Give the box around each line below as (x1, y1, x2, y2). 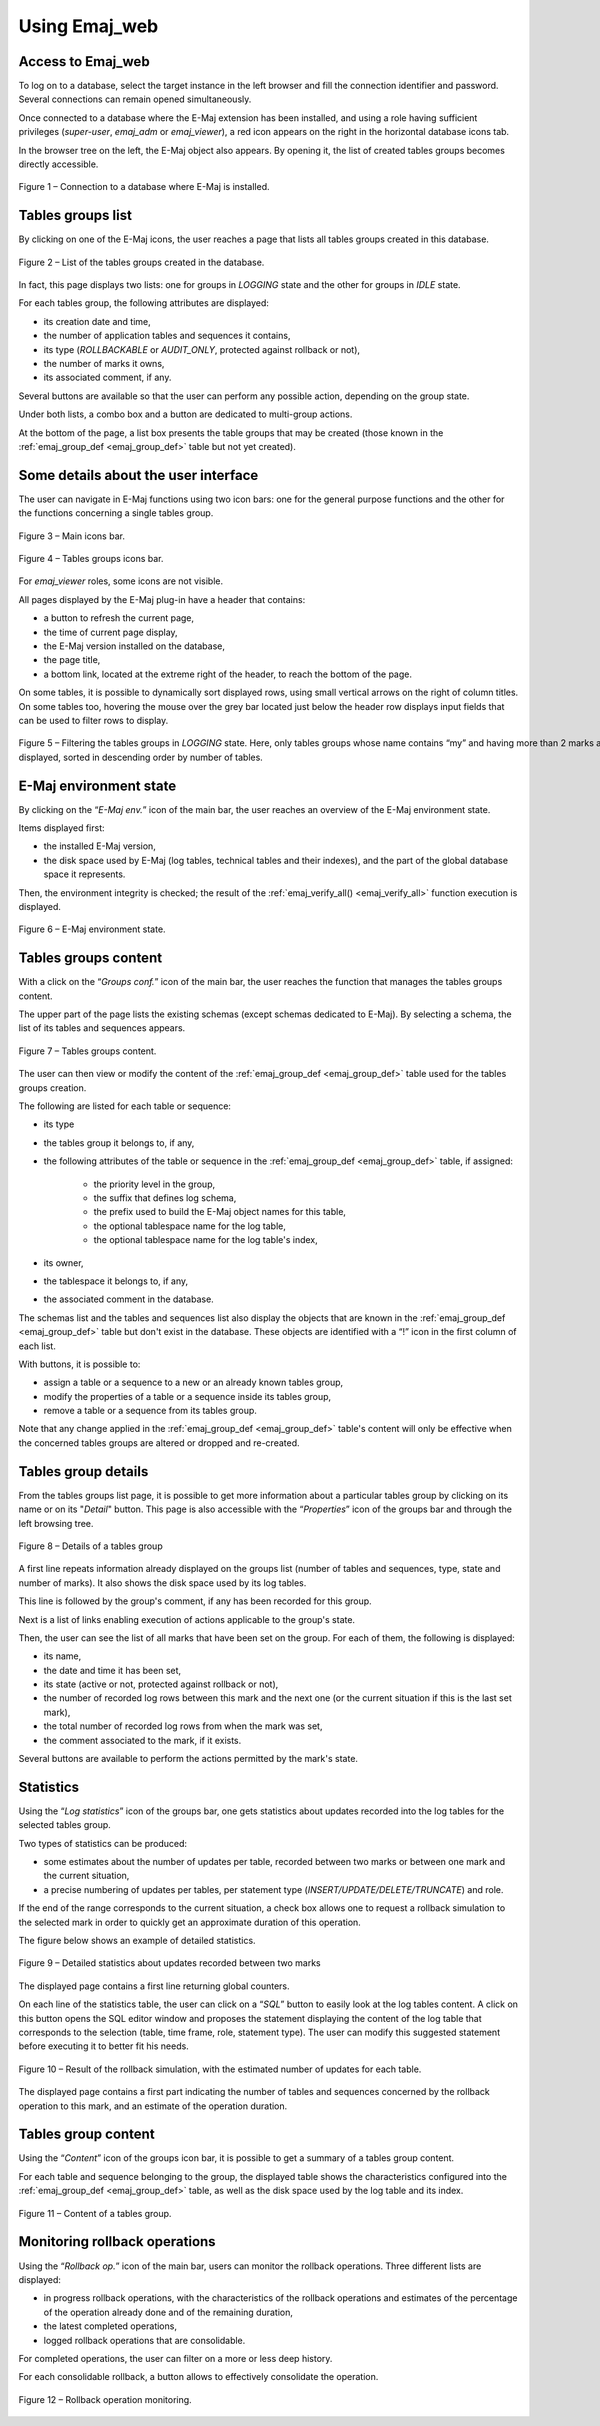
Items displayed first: (18, 822, 105, 834)
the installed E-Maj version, (43, 840, 157, 852)
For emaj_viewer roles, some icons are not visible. (18, 575, 224, 587)
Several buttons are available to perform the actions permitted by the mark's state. (18, 1753, 359, 1765)
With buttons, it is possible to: (18, 1358, 141, 1370)
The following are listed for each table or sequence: (18, 1100, 232, 1112)
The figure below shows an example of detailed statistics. (18, 1935, 256, 1947)
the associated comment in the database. (43, 1293, 214, 1305)
